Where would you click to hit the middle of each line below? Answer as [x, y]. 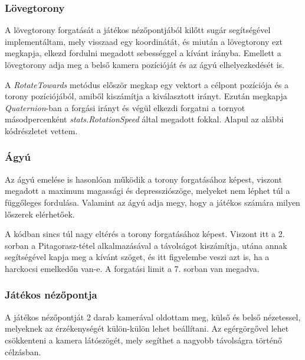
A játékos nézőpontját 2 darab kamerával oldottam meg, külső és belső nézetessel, [153, 317]
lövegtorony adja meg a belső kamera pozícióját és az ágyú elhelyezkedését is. [145, 64]
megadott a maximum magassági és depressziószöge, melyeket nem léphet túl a [147, 191]
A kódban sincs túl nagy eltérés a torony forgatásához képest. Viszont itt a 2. [145, 234]
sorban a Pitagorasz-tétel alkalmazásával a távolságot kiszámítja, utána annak [146, 245]
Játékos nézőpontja [51, 295]
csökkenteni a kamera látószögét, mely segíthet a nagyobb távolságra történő [143, 340]
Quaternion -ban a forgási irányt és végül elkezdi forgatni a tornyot [125, 107]
